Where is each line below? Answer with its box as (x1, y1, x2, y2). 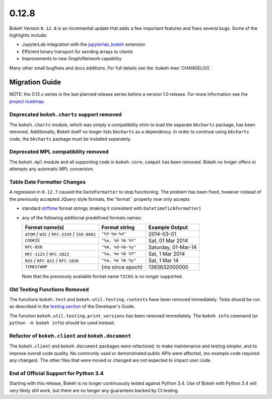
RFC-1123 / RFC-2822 (25, 250, 70, 257)
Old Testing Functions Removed (9, 286, 89, 293)
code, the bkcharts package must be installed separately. (9, 136, 131, 142)
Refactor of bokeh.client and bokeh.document (9, 332, 131, 339)
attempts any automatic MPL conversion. (9, 166, 94, 172)
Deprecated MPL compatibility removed (9, 148, 109, 155)
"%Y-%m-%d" (101, 231, 126, 237)
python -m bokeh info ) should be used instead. (9, 320, 115, 326)
